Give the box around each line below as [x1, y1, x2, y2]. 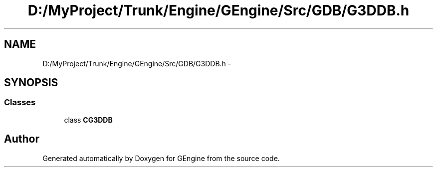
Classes [4, 97, 36, 108]
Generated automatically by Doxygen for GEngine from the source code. [42, 154, 280, 163]
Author [4, 133, 39, 146]
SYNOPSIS [4, 76, 58, 89]
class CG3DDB [64, 115, 113, 124]
